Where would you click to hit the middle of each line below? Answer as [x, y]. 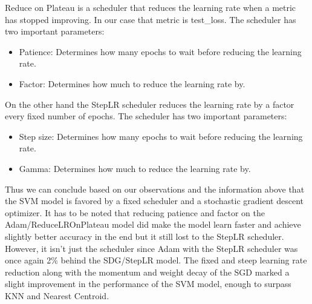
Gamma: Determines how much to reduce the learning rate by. [135, 168]
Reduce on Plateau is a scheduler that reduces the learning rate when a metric [151, 7]
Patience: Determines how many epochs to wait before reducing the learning [160, 51]
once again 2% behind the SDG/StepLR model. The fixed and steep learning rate [156, 260]
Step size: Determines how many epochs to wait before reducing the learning [161, 136]
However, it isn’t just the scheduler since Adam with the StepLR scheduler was [151, 248]
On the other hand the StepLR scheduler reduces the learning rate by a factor [150, 104]
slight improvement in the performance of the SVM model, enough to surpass [148, 284]
